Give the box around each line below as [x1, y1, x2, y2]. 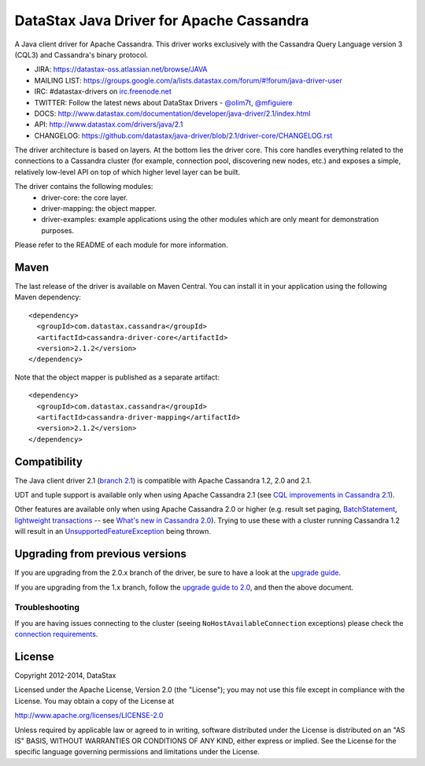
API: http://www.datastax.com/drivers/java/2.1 [34, 120, 183, 129]
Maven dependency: [14, 292, 82, 302]
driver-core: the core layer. [41, 193, 128, 202]
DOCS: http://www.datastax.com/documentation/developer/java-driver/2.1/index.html [34, 109, 311, 118]
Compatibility [14, 455, 83, 468]
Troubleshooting [14, 602, 80, 613]
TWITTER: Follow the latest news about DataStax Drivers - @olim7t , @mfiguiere [34, 98, 293, 107]
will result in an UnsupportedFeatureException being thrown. [14, 527, 212, 536]
